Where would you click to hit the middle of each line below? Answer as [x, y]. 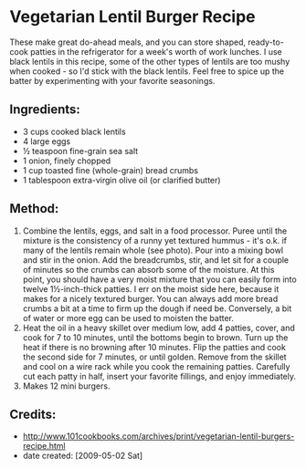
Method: [34, 208]
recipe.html [44, 446]
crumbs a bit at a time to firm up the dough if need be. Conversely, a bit [157, 308]
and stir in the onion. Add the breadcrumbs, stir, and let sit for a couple [156, 260]
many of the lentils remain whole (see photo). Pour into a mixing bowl [153, 250]
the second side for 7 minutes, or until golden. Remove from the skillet [154, 357]
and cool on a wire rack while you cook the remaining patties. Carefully [156, 366]
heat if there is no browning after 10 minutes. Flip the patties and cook [154, 347]
